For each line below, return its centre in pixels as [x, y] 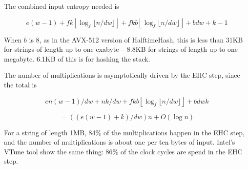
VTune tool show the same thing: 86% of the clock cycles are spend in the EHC [123, 151]
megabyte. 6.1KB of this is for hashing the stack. [77, 58]
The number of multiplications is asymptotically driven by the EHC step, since [122, 75]
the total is [20, 84]
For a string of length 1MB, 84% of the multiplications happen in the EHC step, [124, 132]
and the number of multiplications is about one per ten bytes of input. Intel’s [120, 142]
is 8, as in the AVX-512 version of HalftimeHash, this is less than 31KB [136, 39]
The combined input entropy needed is [62, 6]
